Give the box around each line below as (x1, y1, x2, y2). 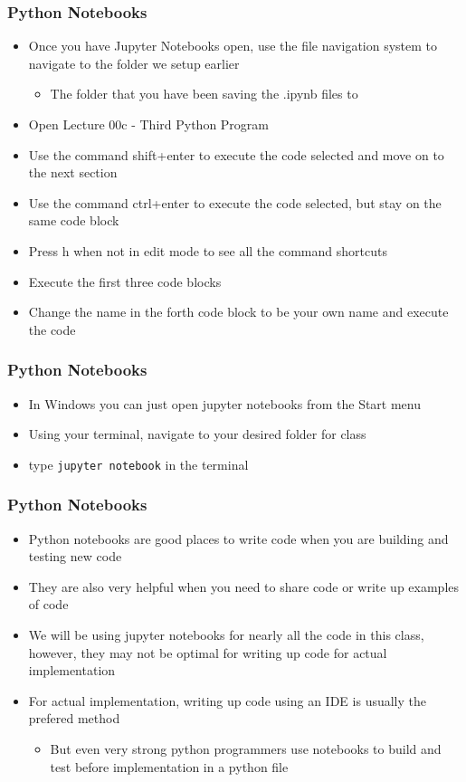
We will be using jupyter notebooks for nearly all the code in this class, (28, 625, 424, 644)
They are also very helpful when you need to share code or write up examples (28, 577, 460, 596)
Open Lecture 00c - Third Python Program (28, 115, 269, 133)
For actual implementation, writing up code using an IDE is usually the (28, 691, 427, 710)
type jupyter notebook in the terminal (28, 454, 249, 473)
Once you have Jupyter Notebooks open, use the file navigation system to (28, 36, 438, 55)
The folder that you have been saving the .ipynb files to (50, 84, 358, 103)
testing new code (28, 547, 122, 566)
